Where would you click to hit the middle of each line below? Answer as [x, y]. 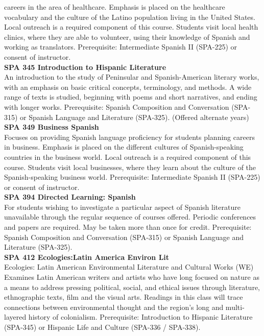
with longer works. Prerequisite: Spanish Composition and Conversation [117, 106]
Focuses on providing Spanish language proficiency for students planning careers [129, 137]
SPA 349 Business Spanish [52, 127]
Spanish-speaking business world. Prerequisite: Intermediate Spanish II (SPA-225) [132, 177]
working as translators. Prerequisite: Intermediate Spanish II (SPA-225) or [121, 47]
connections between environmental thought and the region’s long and [114, 307]
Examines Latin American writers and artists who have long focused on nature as [132, 277]
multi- [235, 307]
